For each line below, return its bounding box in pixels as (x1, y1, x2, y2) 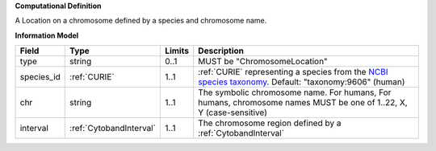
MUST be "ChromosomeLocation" (198, 56, 329, 67)
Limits (165, 45, 190, 56)
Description (198, 45, 245, 56)
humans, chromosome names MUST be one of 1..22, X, (198, 97, 408, 108)
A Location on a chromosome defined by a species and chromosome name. (15, 16, 267, 26)
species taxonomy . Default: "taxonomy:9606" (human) (198, 76, 405, 88)
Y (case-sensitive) (198, 107, 268, 118)
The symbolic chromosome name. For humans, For (198, 87, 392, 98)
